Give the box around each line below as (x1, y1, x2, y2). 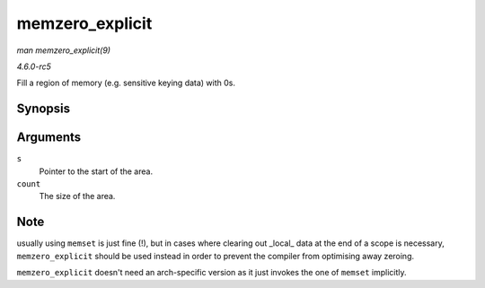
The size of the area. (39, 191, 116, 202)
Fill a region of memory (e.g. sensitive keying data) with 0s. (16, 77, 236, 89)
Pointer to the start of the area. (39, 166, 153, 177)
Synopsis (16, 101, 71, 117)
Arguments (16, 130, 82, 145)
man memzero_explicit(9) (16, 45, 111, 56)
